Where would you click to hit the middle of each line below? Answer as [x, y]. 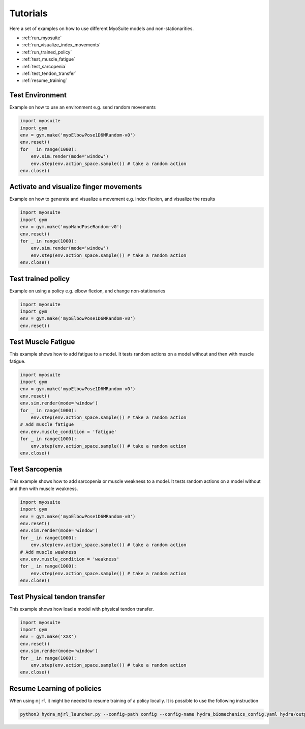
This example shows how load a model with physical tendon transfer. [82, 609]
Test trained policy [40, 278]
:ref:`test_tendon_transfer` [49, 73]
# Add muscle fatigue [47, 425]
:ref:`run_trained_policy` [47, 52]
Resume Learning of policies [55, 688]
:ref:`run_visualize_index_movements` [61, 45]
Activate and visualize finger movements [76, 187]
